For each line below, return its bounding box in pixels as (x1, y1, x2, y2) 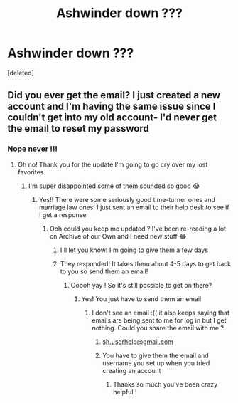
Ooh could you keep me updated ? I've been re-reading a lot (49, 224, 226, 233)
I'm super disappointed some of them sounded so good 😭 (28, 182, 200, 190)
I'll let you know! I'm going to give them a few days (60, 246, 208, 254)
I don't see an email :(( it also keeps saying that (92, 308, 229, 317)
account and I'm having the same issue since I (7, 100, 216, 112)
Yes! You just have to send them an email (81, 294, 202, 303)
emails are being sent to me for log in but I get (92, 315, 227, 325)
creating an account (102, 366, 161, 375)
